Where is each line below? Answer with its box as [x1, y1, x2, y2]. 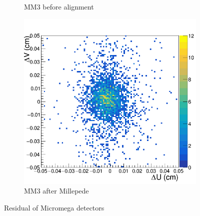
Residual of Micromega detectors [4, 202, 104, 212]
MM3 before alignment [24, 1, 94, 11]
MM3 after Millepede [24, 185, 89, 196]
